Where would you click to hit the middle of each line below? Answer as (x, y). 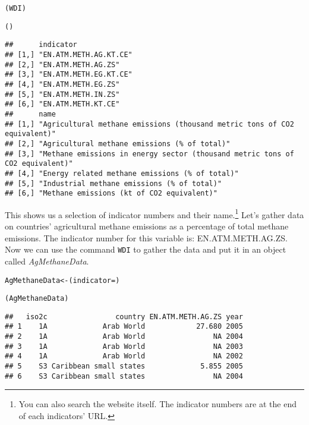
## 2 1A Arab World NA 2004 (124, 337)
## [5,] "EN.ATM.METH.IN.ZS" (62, 94)
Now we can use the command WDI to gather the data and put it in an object (146, 249)
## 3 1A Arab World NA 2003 (124, 346)
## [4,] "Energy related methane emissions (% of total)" (122, 173)
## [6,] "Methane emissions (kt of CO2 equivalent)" (111, 193)
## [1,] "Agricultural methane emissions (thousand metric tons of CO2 (149, 124)
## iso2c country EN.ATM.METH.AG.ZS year (124, 317)
